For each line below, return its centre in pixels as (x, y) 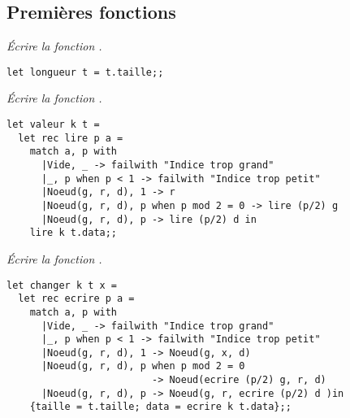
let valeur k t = (53, 125)
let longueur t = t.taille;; (85, 72)
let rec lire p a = (71, 138)
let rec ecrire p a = (76, 299)
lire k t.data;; (73, 233)
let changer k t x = (62, 285)
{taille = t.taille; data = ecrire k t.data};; (160, 407)
